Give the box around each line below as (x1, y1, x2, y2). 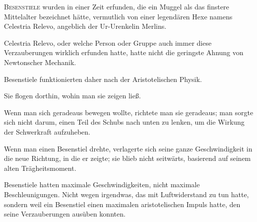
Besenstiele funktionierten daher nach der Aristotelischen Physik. (4, 74, 202, 84)
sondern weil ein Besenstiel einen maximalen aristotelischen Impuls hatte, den (4, 199, 241, 209)
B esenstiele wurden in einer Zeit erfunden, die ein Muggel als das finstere (4, 1, 229, 11)
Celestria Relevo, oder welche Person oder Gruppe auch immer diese (4, 37, 212, 48)
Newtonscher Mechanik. (4, 57, 76, 67)
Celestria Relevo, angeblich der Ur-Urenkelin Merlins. (4, 21, 167, 31)
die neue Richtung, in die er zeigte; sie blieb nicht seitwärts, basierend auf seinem (4, 153, 251, 163)
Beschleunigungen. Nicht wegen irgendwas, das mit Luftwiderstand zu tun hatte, (4, 189, 249, 199)
